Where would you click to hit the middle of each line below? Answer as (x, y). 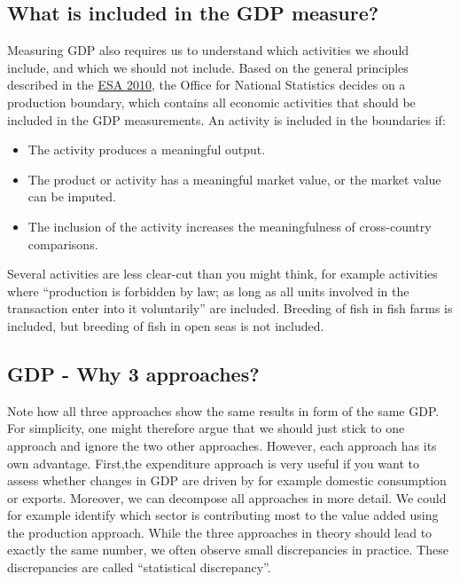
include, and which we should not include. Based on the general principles (208, 67)
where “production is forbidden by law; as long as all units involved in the (208, 291)
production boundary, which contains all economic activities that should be (211, 102)
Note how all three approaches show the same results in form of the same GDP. (223, 410)
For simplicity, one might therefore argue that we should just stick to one (206, 428)
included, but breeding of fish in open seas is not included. (166, 325)
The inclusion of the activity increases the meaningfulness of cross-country (230, 226)
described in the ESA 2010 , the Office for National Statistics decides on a (207, 85)
